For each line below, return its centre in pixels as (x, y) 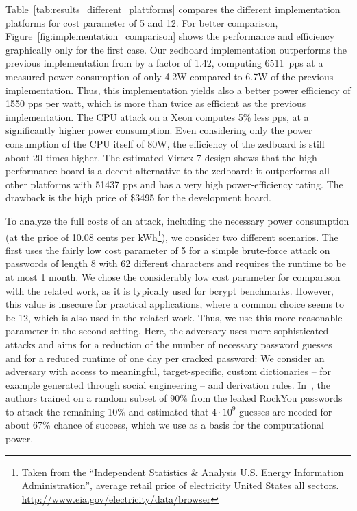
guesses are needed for (286, 411)
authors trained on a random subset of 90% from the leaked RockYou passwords (174, 398)
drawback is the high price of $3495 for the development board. (138, 197)
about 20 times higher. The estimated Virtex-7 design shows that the (151, 157)
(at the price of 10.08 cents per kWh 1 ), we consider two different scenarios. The (172, 236)
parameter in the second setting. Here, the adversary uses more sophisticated (167, 331)
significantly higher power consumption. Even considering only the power (159, 130)
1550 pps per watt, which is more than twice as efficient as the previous (156, 103)
